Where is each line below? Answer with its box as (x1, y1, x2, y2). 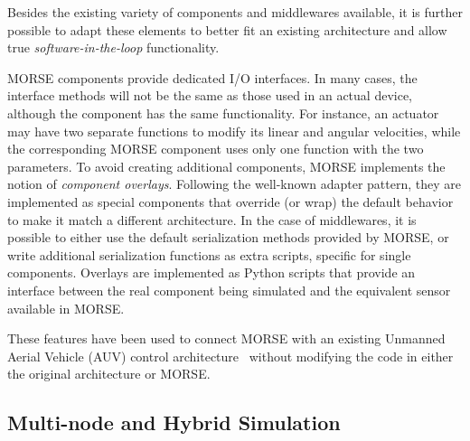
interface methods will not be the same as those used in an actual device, (7, 86, 412, 105)
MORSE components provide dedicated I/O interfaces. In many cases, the (7, 68, 418, 87)
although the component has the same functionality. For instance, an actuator (7, 103, 439, 122)
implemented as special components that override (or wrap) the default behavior (7, 192, 454, 211)
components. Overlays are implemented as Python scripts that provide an (7, 263, 416, 282)
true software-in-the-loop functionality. (7, 38, 220, 57)
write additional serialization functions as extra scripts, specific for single (7, 245, 411, 264)
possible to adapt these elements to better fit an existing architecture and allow (7, 20, 447, 39)
